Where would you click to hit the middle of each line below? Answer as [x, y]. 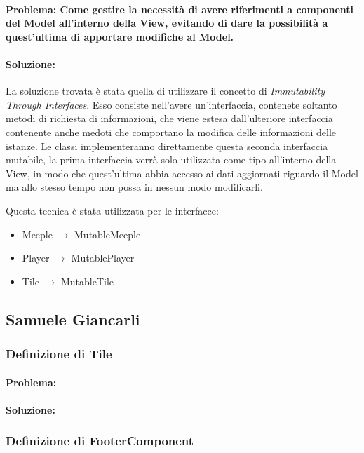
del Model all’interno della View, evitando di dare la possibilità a [167, 23]
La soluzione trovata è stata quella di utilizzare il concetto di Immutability [165, 91]
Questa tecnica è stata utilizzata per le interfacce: [112, 210]
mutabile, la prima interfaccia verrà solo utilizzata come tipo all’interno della [171, 160]
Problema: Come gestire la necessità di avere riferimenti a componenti [180, 9]
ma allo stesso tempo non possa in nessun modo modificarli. [134, 187]
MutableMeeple [108, 234]
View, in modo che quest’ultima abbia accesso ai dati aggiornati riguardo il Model [182, 173]
